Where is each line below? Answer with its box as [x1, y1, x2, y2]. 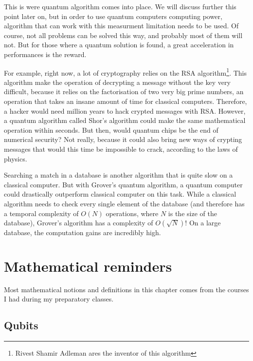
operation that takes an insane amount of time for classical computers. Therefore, [4, 96, 247, 106]
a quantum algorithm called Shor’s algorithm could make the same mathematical [4, 115, 246, 125]
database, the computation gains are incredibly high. [4, 227, 161, 238]
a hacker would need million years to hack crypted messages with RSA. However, [4, 105, 246, 116]
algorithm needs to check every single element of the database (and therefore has [4, 198, 245, 208]
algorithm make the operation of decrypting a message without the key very [4, 77, 231, 87]
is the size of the [168, 208, 217, 218]
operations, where [106, 208, 159, 218]
